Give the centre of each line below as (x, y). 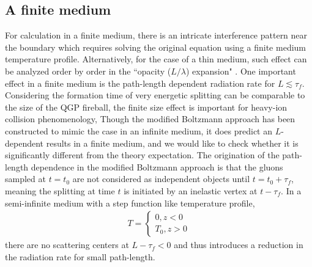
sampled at (25, 179)
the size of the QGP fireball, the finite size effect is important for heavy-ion (146, 107)
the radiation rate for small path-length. (80, 256)
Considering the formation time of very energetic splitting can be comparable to (155, 95)
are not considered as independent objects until (161, 179)
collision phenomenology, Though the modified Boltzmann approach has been (150, 119)
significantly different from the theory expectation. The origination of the (142, 155)
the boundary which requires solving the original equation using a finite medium (155, 47)
